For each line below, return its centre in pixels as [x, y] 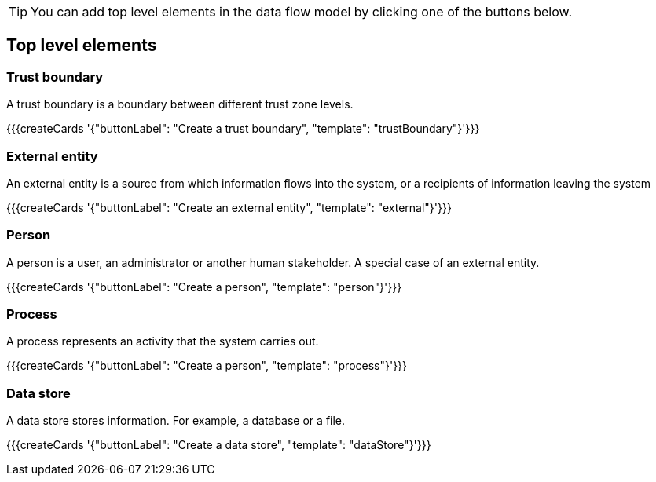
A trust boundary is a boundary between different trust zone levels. [180, 104]
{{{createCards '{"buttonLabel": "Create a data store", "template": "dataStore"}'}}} [219, 445]
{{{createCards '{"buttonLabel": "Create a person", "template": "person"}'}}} [204, 287]
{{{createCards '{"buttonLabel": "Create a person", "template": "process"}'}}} [207, 366]
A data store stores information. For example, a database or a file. [176, 421]
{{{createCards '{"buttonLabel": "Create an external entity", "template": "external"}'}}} [229, 207]
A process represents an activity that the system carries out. [163, 341]
